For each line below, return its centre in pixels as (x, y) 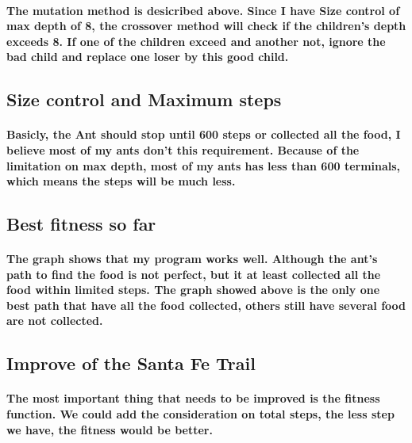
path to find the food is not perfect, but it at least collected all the (194, 274)
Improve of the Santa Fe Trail (131, 363)
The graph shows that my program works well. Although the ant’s (192, 259)
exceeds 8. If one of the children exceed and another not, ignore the (196, 41)
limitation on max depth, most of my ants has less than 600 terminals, (204, 165)
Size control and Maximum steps (144, 99)
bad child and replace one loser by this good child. (148, 57)
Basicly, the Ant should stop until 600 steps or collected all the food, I (204, 134)
